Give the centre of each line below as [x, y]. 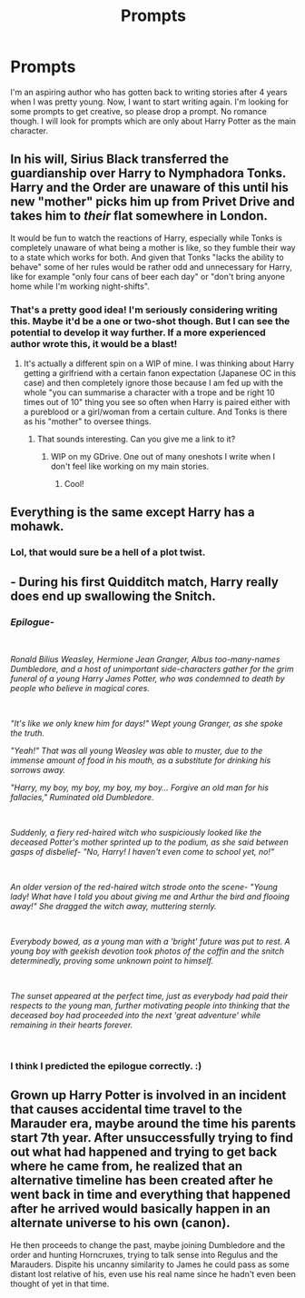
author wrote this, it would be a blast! [94, 343]
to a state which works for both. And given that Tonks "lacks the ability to [147, 257]
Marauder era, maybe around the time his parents [153, 1124]
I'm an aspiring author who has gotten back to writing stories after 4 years [149, 92]
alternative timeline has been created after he [142, 1180]
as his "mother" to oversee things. [88, 421]
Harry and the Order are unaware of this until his [150, 188]
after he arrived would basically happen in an [140, 1209]
